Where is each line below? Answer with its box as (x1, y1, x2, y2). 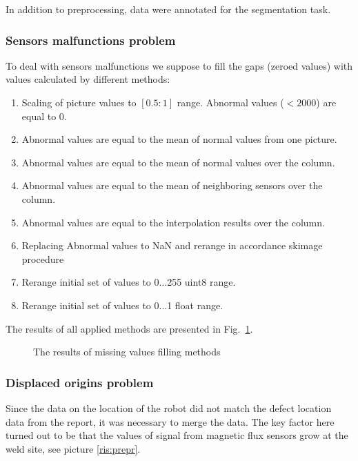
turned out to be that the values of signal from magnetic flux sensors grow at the (6, 428, 348, 442)
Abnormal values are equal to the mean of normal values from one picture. (21, 132, 337, 146)
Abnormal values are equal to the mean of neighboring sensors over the (21, 178, 323, 193)
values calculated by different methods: (6, 72, 170, 86)
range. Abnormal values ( (177, 95, 284, 109)
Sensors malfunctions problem (6, 31, 176, 48)
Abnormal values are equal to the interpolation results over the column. (21, 215, 325, 229)
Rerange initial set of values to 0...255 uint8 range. (21, 275, 236, 289)
